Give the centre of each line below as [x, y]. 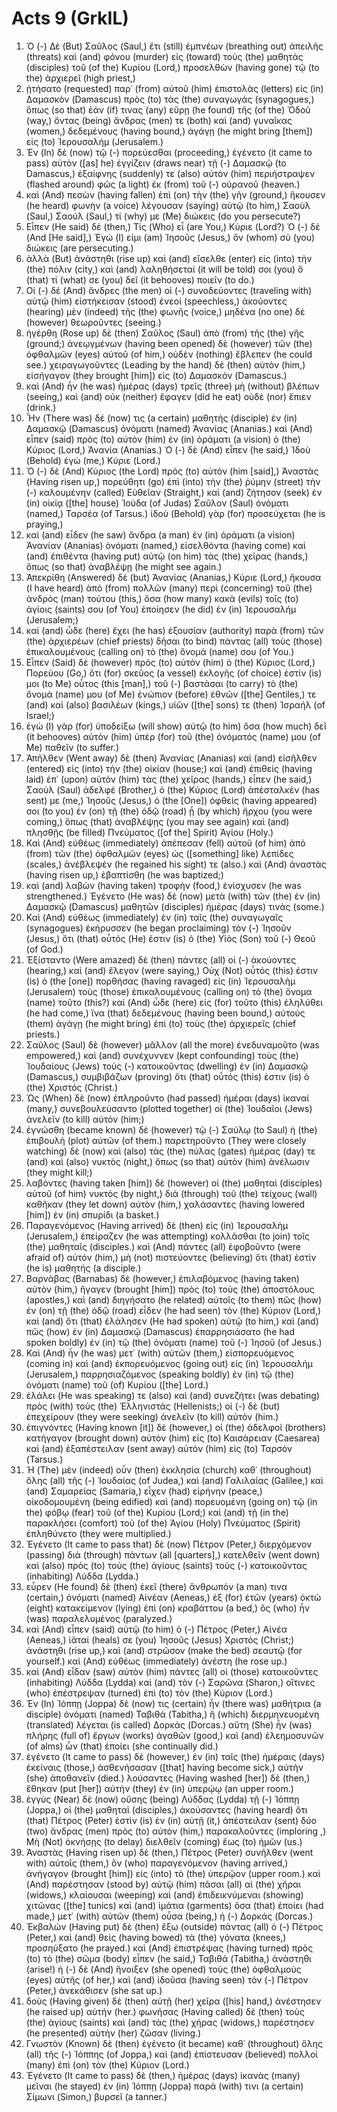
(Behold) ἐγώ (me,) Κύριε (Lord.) [93, 460]
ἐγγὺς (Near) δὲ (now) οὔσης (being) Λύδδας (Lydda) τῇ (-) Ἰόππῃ [162, 1799]
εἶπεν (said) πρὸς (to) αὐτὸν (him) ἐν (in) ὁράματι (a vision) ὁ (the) [163, 439]
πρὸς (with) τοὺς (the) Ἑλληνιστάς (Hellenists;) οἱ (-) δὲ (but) [153, 1406]
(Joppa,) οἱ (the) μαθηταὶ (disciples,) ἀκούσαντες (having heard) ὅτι [166, 1809]
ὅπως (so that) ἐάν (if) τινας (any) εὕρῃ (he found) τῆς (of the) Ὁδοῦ [168, 109]
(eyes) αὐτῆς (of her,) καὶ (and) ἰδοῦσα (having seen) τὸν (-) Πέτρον [167, 1979]
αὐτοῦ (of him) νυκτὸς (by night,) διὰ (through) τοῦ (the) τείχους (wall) [171, 1193]
